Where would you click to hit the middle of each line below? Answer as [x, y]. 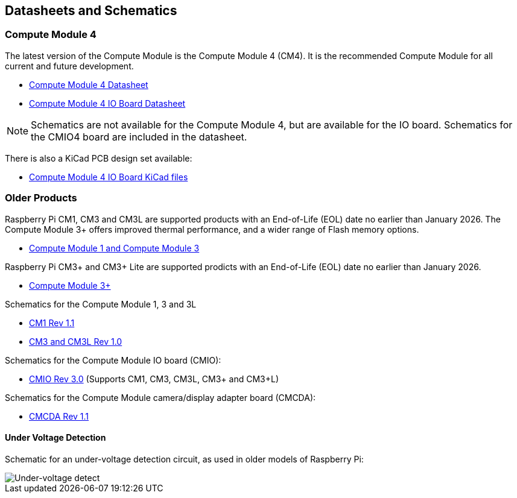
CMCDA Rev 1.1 [59, 416]
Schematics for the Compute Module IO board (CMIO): [113, 360]
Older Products [41, 198]
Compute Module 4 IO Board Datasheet [107, 103]
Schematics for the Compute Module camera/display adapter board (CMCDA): [160, 397]
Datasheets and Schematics [91, 11]
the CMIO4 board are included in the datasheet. [139, 137]
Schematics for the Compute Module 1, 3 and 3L [101, 304]
